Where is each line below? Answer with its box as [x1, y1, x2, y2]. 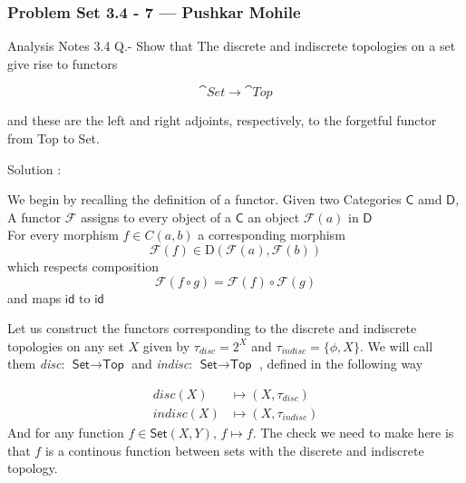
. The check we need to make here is [252, 423, 454, 441]
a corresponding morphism [198, 225, 345, 244]
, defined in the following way [259, 354, 423, 373]
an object [248, 207, 300, 226]
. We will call [359, 336, 433, 355]
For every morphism [7, 225, 119, 244]
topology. [7, 458, 58, 478]
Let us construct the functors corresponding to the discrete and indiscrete [7, 319, 417, 338]
